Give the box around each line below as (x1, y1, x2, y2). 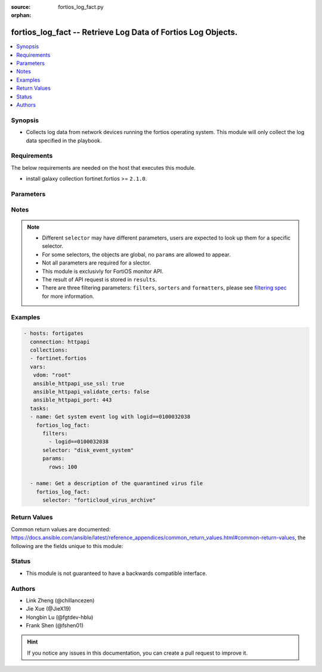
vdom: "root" (33, 372, 72, 378)
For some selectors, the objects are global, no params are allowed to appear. (42, 251, 231, 258)
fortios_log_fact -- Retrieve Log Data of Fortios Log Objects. (11, 27, 238, 38)
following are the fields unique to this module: (11, 542, 123, 549)
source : (11, 4, 31, 10)
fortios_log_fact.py (58, 4, 104, 10)
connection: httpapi (30, 338, 90, 345)
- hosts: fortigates (23, 330, 83, 337)
